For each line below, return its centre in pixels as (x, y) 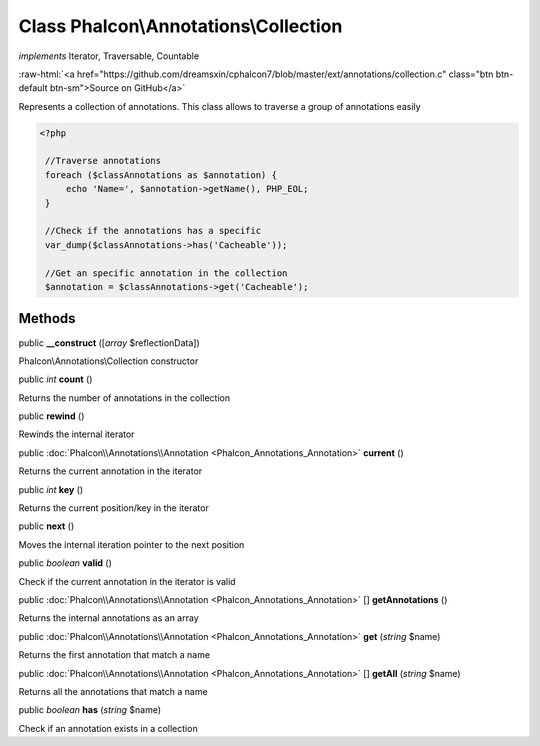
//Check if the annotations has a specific (153, 231)
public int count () (55, 379)
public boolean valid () (65, 563)
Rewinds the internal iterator (76, 434)
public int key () (51, 489)
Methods (47, 318)
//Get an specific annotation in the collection (166, 273)
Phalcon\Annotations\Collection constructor (108, 361)
